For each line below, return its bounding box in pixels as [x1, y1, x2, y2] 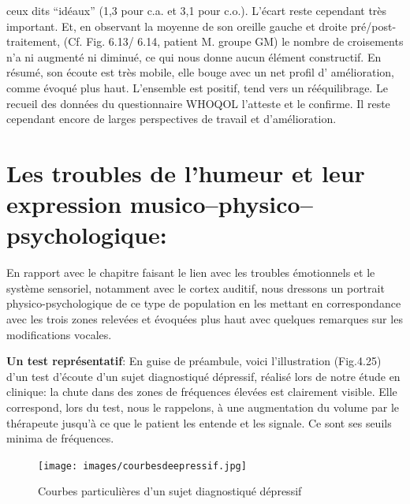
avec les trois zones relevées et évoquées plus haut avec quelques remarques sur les [6, 311, 403, 327]
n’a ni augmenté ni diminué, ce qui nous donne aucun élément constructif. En [6, 48, 382, 65]
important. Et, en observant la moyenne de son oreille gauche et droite [6, 17, 348, 34]
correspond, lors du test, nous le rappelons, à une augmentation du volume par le [6, 399, 399, 415]
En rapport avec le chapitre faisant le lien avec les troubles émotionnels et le [6, 264, 375, 281]
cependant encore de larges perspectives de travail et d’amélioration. [6, 110, 337, 127]
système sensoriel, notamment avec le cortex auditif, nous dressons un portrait [6, 279, 385, 296]
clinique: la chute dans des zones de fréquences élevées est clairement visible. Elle [6, 383, 397, 400]
